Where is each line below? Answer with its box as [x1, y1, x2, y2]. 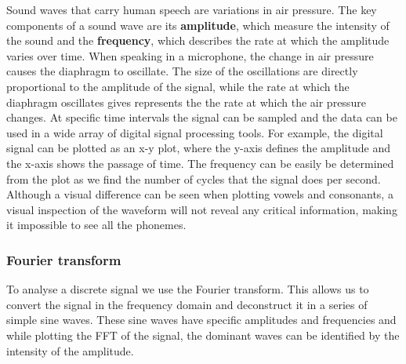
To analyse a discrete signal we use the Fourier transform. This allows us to [6, 281, 369, 297]
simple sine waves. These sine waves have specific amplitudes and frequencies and [6, 311, 397, 328]
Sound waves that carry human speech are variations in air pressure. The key [6, 2, 377, 17]
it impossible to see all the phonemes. [6, 217, 187, 233]
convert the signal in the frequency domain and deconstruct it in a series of [6, 296, 368, 312]
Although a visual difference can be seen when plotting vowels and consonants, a [6, 186, 393, 202]
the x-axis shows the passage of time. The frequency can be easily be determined [6, 155, 394, 171]
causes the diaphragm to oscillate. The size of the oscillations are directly [6, 63, 358, 79]
